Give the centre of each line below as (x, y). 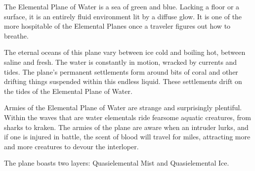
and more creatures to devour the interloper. (71, 146)
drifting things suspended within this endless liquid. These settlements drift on (123, 81)
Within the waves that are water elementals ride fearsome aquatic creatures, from (127, 117)
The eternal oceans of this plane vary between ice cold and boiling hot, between (125, 52)
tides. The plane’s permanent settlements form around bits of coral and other (121, 71)
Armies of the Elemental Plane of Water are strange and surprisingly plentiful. (123, 107)
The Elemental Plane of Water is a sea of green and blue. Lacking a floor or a (122, 6)
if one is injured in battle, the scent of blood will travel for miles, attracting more (127, 137)
